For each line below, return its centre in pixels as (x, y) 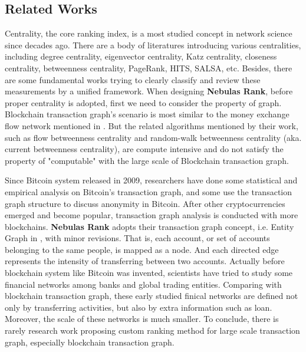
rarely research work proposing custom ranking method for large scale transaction (152, 330)
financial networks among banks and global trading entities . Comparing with (143, 284)
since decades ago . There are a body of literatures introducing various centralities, (153, 45)
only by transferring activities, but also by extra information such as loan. (139, 307)
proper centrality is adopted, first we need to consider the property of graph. (143, 102)
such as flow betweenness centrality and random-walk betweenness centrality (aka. (153, 137)
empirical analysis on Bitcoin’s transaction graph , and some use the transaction (149, 191)
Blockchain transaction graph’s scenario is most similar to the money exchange (147, 114)
